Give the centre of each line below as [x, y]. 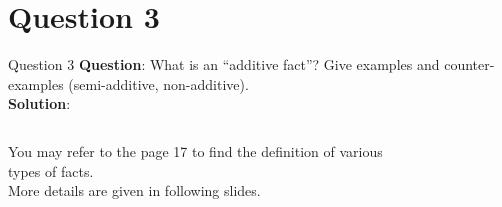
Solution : [39, 103]
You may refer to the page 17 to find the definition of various [195, 150]
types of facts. [51, 170]
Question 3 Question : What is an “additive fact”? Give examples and [224, 64]
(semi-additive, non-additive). [158, 83]
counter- [469, 64]
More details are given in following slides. [134, 190]
